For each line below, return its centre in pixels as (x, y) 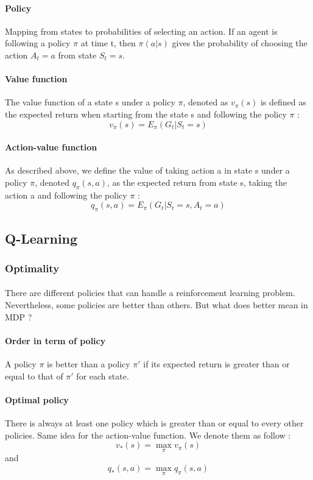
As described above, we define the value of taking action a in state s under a (147, 170)
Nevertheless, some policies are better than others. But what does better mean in (156, 304)
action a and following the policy (66, 195)
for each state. (103, 376)
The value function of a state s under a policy (90, 102)
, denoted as (206, 102)
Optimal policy (37, 399)
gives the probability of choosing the (240, 43)
